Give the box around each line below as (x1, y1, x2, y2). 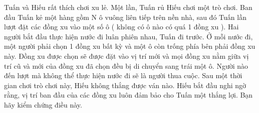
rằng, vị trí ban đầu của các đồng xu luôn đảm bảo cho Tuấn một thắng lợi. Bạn (4, 90, 253, 100)
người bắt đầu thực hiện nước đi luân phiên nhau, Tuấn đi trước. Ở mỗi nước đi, (4, 31, 253, 41)
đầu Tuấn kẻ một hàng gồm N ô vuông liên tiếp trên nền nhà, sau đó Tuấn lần (4, 11, 246, 22)
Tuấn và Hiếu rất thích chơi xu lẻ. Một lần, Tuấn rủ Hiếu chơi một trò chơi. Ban (4, 2, 252, 12)
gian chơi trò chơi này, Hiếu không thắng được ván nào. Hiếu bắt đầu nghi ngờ (4, 80, 246, 90)
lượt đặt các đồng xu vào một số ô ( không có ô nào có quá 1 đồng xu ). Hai (4, 21, 239, 32)
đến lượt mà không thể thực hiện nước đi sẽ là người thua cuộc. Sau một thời (4, 70, 242, 81)
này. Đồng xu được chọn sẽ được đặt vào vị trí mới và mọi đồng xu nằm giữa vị (4, 50, 249, 61)
